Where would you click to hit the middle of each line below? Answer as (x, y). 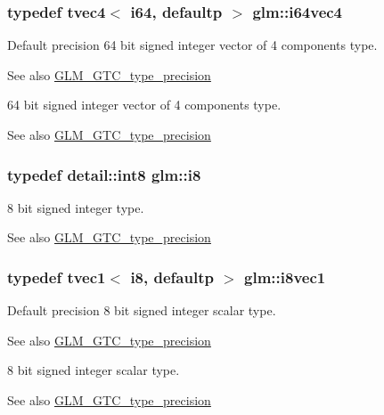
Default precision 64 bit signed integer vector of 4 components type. (192, 45)
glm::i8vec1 (285, 277)
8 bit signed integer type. (76, 207)
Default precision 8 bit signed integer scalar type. (142, 310)
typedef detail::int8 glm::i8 (104, 174)
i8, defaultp (172, 277)
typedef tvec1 (57, 277)
